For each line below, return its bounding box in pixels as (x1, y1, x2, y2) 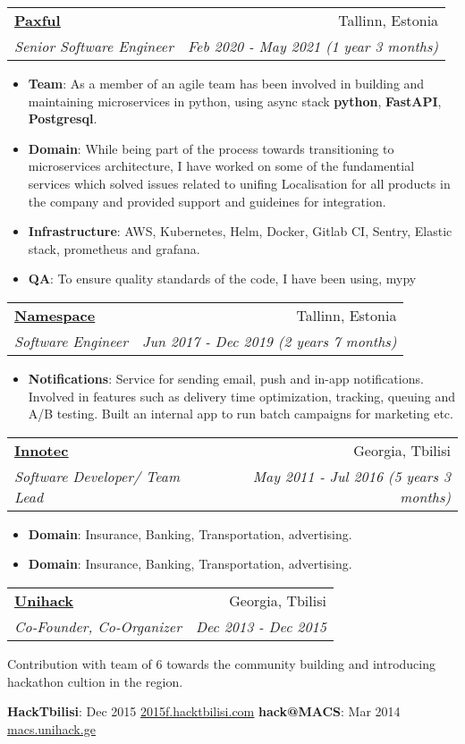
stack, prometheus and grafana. (28, 239, 200, 258)
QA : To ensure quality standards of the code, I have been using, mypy (28, 269, 417, 288)
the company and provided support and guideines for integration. (28, 191, 386, 210)
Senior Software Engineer (14, 36, 173, 56)
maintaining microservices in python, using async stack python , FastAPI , (28, 91, 442, 110)
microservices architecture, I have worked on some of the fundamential (28, 156, 415, 175)
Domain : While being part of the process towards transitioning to (28, 139, 394, 157)
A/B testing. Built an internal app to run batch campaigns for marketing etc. (28, 404, 453, 423)
